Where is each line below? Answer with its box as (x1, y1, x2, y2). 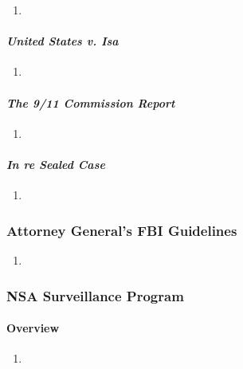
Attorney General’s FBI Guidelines (6, 220, 237, 240)
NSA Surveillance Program (6, 285, 184, 305)
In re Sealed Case (6, 155, 105, 172)
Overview (6, 320, 60, 336)
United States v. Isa (6, 33, 119, 49)
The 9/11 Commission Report (6, 94, 175, 111)
